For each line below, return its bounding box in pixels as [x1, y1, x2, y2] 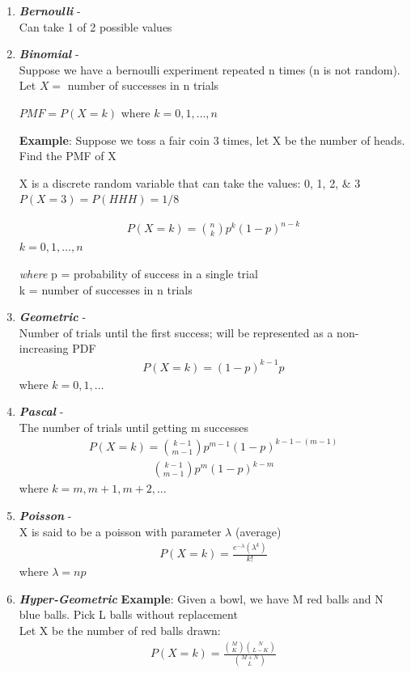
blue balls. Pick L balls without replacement [19, 606, 238, 623]
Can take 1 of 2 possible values [19, 18, 172, 35]
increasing [19, 340, 69, 357]
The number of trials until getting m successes [19, 418, 248, 435]
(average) [235, 523, 282, 540]
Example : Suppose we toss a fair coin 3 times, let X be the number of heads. [19, 131, 405, 148]
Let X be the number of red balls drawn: [19, 622, 221, 639]
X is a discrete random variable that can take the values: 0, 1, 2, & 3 [19, 174, 361, 191]
